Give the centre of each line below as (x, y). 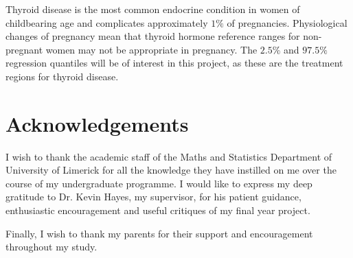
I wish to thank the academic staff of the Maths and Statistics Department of (169, 156)
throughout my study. (52, 247)
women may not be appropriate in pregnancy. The (151, 49)
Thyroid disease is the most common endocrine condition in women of (153, 9)
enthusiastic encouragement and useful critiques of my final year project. (158, 210)
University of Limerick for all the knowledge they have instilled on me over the (171, 170)
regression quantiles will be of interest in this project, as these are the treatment (174, 63)
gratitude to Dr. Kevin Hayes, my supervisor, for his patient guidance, (153, 197)
